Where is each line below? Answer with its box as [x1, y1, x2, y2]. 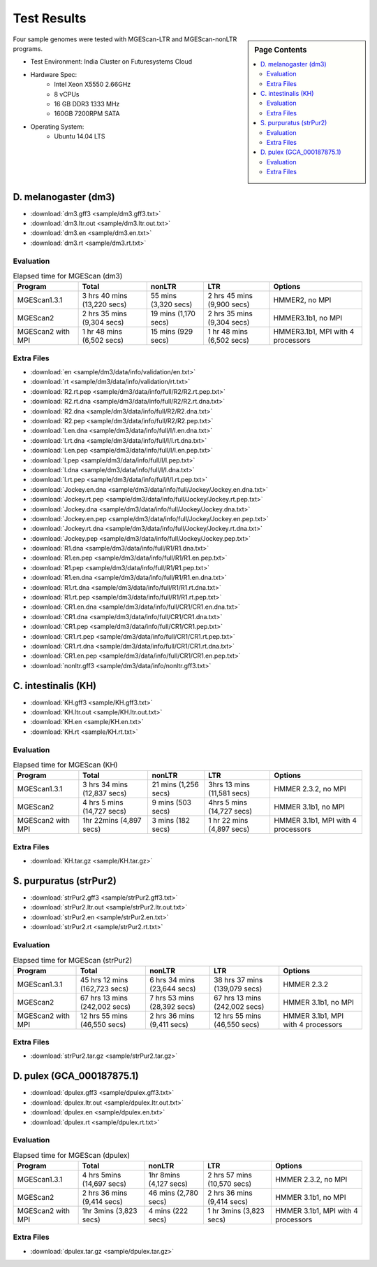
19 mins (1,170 [150, 309, 195, 318]
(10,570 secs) [207, 1179, 252, 1189]
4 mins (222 [148, 1206, 188, 1216]
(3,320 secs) [150, 299, 193, 309]
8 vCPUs [54, 90, 80, 98]
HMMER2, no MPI [273, 295, 332, 305]
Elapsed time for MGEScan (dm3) [13, 271, 123, 281]
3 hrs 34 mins [82, 780, 128, 790]
